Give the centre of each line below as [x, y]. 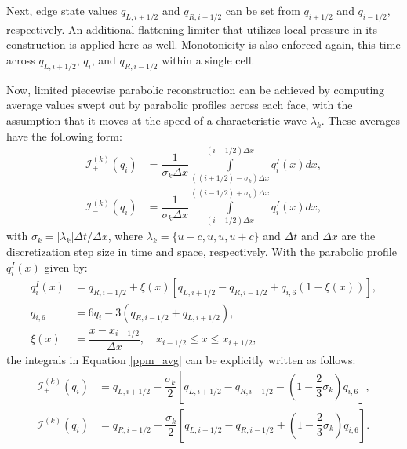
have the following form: [64, 135]
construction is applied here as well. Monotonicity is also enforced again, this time [203, 44]
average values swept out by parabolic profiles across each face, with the [180, 105]
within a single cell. [208, 59]
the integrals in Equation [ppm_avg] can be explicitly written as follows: [181, 360]
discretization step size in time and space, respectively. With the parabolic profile [202, 252]
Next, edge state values [62, 10]
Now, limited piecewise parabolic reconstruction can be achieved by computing [196, 89]
